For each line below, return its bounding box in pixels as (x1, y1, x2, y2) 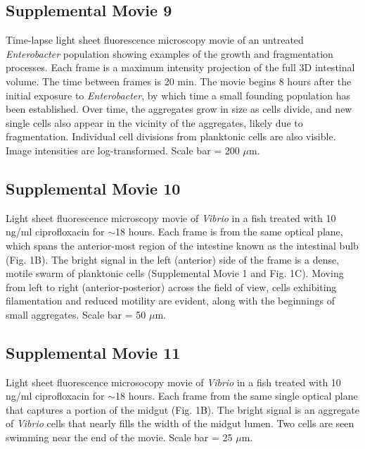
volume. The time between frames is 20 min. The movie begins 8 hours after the (6, 73, 352, 88)
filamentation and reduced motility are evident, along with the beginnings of (6, 293, 335, 308)
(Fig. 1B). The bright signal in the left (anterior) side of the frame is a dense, (6, 252, 340, 266)
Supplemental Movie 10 (6, 177, 181, 199)
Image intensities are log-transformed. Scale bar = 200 (6, 142, 240, 157)
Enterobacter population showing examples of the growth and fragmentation (6, 46, 333, 61)
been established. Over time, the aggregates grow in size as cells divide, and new (6, 102, 352, 116)
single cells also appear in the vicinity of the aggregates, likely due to (6, 115, 303, 130)
